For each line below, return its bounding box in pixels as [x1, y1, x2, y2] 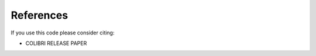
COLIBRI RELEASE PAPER [25, 40, 87, 47]
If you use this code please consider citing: [11, 29, 115, 36]
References [11, 9, 68, 22]
